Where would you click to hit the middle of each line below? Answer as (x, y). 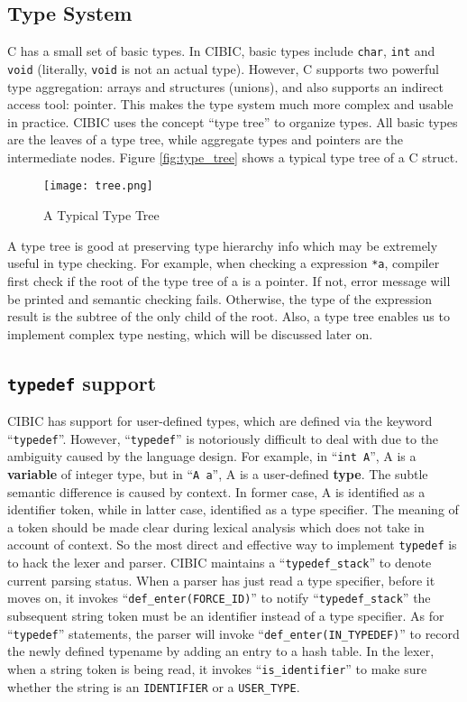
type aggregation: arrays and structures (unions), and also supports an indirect (225, 86)
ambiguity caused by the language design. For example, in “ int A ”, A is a (212, 456)
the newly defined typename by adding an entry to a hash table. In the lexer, (221, 651)
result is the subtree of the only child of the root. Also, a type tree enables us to (229, 316)
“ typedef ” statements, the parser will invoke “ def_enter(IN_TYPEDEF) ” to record (233, 633)
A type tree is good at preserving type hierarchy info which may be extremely (223, 245)
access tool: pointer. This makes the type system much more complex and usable (230, 104)
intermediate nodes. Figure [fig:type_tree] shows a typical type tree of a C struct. (233, 157)
